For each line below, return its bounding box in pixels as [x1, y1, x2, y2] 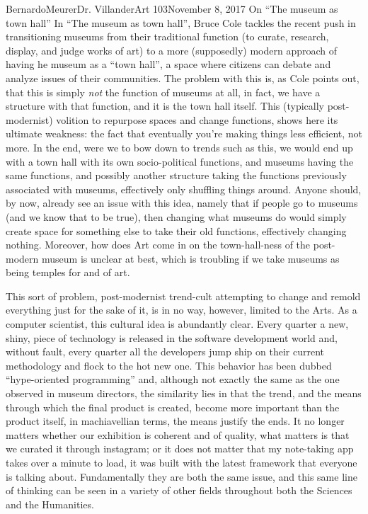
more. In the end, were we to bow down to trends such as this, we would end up [6, 139, 353, 154]
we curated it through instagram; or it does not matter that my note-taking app [6, 441, 354, 456]
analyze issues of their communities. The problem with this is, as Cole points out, [6, 70, 360, 85]
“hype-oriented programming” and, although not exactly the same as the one [6, 372, 340, 387]
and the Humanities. [6, 496, 94, 511]
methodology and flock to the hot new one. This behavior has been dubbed [6, 358, 332, 372]
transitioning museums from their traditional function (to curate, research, [6, 29, 329, 44]
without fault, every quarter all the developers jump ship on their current [6, 344, 325, 359]
